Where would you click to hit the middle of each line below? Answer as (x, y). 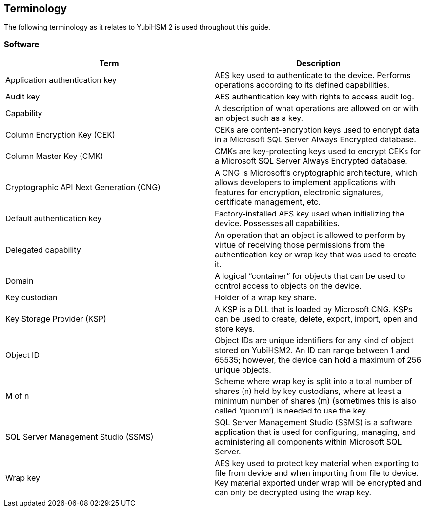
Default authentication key (54, 219)
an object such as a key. (259, 118)
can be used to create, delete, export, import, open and (316, 319)
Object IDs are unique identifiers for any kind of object (314, 341)
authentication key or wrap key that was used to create (316, 255)
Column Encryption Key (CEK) (60, 135)
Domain (20, 281)
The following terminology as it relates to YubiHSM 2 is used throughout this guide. (137, 27)
